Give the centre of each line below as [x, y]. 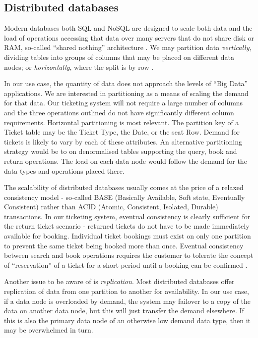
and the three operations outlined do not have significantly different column [119, 112]
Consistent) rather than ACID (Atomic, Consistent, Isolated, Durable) [111, 207]
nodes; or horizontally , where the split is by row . [79, 67]
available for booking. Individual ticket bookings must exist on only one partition [128, 236]
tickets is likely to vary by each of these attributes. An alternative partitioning [123, 141]
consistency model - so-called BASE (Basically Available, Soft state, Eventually [125, 197]
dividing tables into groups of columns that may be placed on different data [119, 57]
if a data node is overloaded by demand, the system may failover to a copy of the [127, 301]
